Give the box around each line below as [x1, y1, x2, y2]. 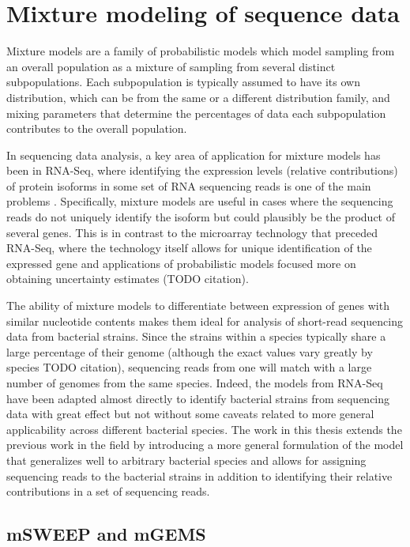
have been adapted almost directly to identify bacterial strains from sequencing [6, 390, 390, 406]
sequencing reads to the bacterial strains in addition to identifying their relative [6, 467, 393, 484]
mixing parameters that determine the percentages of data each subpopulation [6, 104, 386, 121]
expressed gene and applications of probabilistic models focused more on [6, 255, 356, 271]
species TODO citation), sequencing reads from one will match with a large [6, 359, 372, 375]
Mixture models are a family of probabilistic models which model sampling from [6, 43, 395, 59]
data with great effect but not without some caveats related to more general [6, 406, 374, 422]
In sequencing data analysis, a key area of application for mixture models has [6, 146, 381, 163]
